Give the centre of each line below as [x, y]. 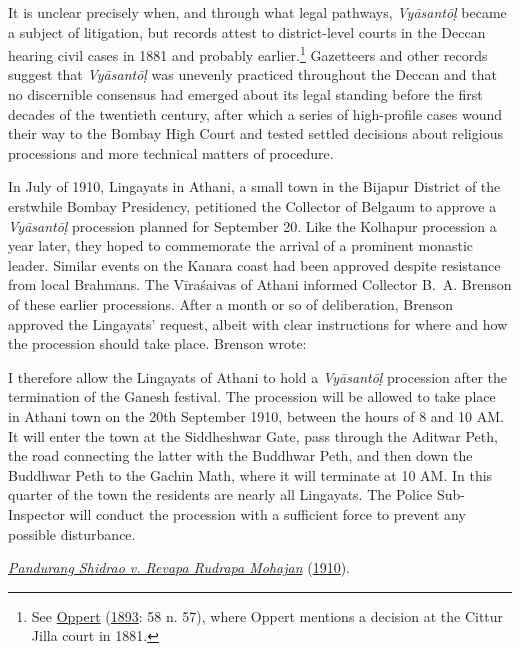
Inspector [36, 513]
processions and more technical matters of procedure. [171, 152]
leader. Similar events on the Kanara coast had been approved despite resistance [254, 264]
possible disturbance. [72, 533]
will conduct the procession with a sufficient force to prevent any [267, 513]
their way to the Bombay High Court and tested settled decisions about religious [255, 133]
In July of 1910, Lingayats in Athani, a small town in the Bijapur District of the [254, 186]
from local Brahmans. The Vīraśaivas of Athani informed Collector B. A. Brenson [260, 284]
